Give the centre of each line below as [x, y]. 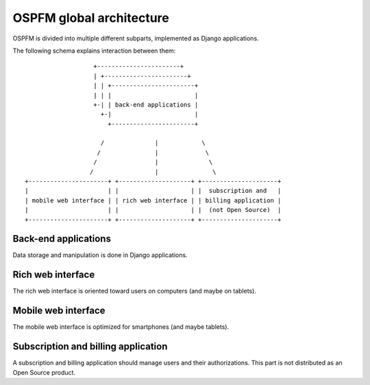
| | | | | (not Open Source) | [153, 210]
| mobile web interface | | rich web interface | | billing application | [153, 200]
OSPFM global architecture [91, 18]
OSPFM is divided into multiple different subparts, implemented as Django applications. [136, 38]
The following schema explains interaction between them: [94, 51]
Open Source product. [44, 372]
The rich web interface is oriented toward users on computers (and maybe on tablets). [135, 291]
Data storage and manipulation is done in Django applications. [100, 255]
